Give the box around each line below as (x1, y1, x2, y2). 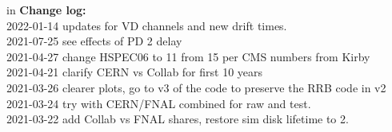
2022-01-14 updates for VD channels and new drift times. (6, 17, 287, 33)
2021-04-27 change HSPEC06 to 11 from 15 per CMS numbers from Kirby (6, 48, 370, 64)
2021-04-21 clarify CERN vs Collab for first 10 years (6, 64, 263, 80)
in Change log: (6, 2, 86, 17)
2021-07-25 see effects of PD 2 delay (6, 33, 182, 49)
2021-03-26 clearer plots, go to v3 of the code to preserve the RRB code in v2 (6, 79, 386, 95)
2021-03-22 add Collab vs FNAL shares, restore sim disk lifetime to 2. (6, 111, 349, 127)
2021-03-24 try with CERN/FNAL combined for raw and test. (6, 95, 311, 111)
